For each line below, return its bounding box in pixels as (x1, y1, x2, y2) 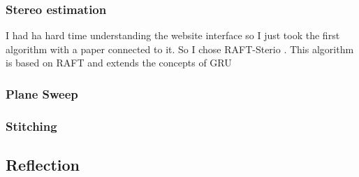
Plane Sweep (6, 85, 78, 102)
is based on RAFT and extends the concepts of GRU (6, 55, 232, 70)
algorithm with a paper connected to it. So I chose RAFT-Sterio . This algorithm (6, 41, 354, 56)
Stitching (6, 117, 57, 134)
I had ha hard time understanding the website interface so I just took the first (6, 28, 340, 43)
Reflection (6, 154, 80, 176)
